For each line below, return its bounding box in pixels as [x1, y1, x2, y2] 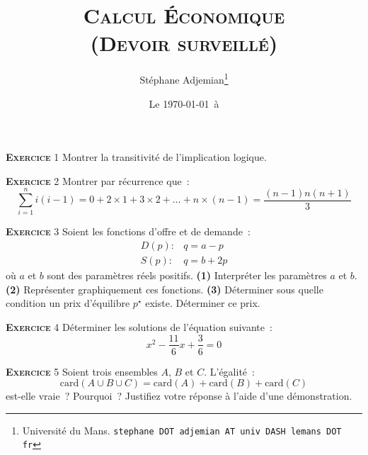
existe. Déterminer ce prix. [145, 296, 260, 310]
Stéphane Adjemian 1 [139, 70, 229, 86]
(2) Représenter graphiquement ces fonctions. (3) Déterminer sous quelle [6, 281, 323, 296]
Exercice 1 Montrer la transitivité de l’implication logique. [6, 150, 267, 164]
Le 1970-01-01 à [149, 96, 219, 111]
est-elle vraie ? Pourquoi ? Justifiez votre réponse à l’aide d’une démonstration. [6, 388, 352, 403]
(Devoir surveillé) [90, 28, 278, 57]
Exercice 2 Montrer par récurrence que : [6, 173, 190, 188]
